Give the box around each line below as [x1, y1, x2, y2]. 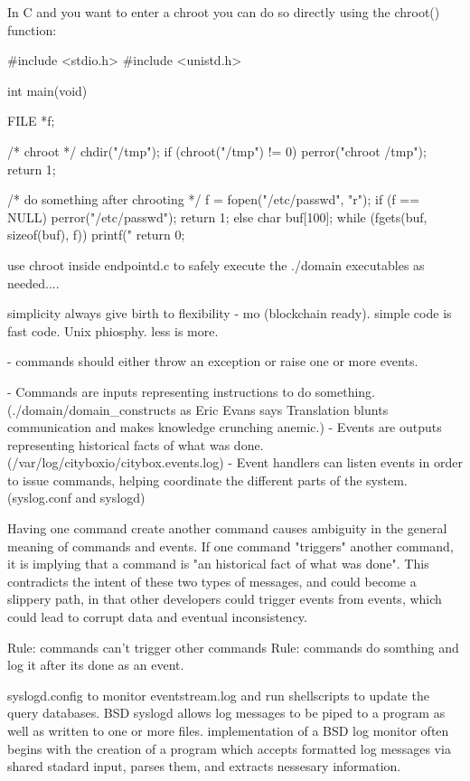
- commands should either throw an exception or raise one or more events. [7, 352, 418, 371]
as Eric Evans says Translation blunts [180, 400, 389, 419]
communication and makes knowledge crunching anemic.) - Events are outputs [7, 418, 442, 437]
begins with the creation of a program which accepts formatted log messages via [7, 739, 451, 757]
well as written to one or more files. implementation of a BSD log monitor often [7, 721, 449, 739]
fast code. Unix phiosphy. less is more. [7, 321, 219, 340]
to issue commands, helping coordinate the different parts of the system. [7, 470, 408, 489]
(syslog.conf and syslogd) [7, 488, 146, 507]
